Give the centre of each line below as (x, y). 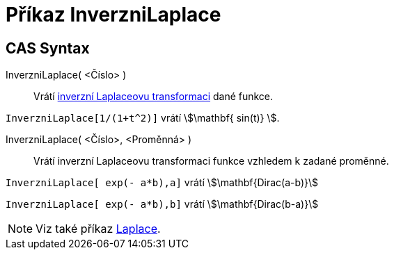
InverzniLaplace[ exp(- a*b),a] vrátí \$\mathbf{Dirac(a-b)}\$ (162, 183)
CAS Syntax (48, 48)
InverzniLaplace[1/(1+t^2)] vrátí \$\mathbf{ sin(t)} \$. (143, 118)
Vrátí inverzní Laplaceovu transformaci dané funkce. (153, 97)
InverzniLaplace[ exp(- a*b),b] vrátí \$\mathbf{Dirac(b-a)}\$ (162, 204)
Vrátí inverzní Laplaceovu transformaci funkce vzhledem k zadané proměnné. (211, 161)
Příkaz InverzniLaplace (113, 15)
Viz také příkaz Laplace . (98, 229)
